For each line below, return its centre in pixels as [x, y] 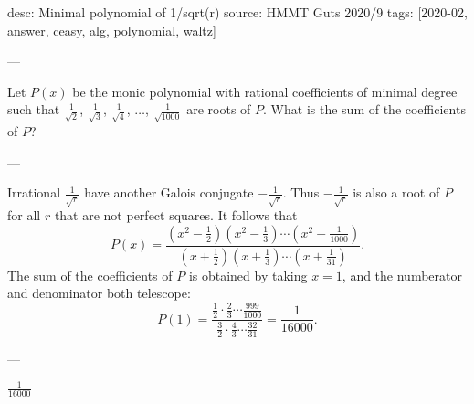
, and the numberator [402, 275]
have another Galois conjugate [169, 192]
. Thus [301, 192]
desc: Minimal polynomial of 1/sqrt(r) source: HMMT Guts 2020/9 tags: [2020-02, [237, 12]
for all [24, 215]
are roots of [219, 109]
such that [34, 109]
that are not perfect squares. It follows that [176, 215]
